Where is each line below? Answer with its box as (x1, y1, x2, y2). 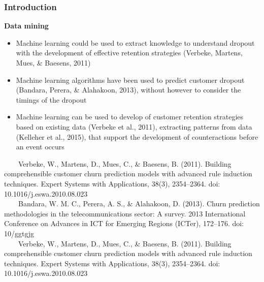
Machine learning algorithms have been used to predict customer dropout (16, 74, 245, 85)
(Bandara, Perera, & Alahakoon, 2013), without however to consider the (16, 84, 241, 95)
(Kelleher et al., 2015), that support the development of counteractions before (16, 131, 258, 142)
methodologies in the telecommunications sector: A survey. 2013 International (4, 208, 246, 218)
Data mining (4, 20, 49, 31)
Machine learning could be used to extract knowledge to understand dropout (16, 37, 255, 48)
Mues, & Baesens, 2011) (16, 57, 91, 68)
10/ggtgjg (4, 228, 35, 238)
